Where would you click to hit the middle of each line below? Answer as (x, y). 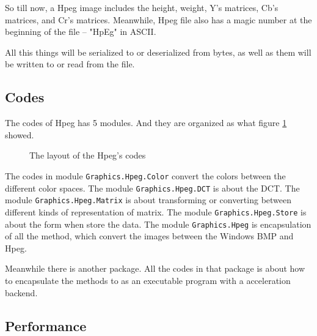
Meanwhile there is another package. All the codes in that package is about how (155, 268)
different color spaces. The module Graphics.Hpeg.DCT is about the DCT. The (152, 188)
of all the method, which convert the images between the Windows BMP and (149, 236)
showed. (20, 134)
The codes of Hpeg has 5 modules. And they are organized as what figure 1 (146, 123)
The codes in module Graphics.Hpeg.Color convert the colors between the (145, 175)
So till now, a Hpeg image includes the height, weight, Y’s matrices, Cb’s (142, 7)
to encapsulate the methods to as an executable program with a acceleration (148, 281)
